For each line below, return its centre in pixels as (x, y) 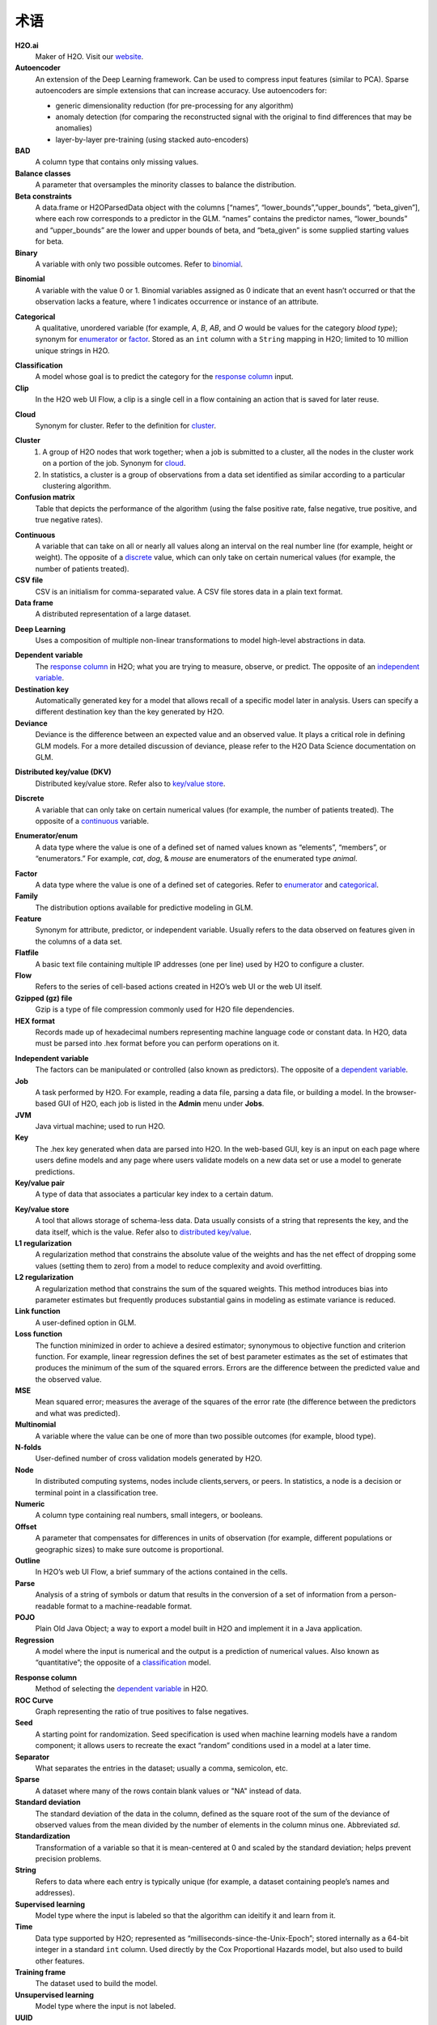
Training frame (40, 1972)
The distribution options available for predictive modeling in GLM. (144, 907)
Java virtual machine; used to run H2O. (100, 1127)
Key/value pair (40, 1183)
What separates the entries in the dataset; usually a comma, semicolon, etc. (161, 1768)
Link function (38, 1311)
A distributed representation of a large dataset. (113, 614)
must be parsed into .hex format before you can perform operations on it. (157, 1043)
